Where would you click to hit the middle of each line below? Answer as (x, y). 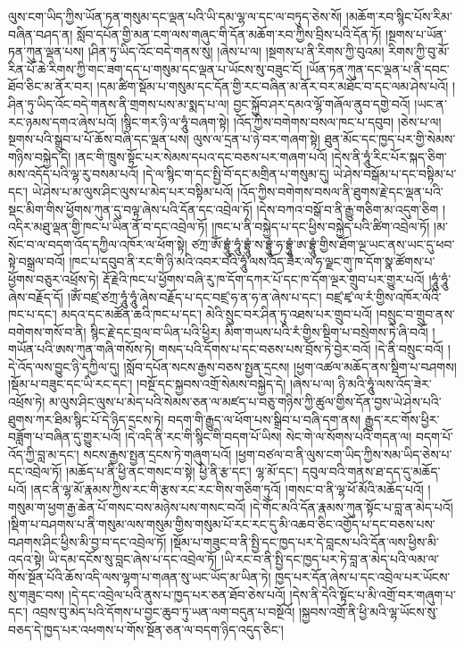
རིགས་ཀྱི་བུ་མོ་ (419, 51)
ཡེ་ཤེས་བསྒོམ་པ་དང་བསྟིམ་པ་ (395, 174)
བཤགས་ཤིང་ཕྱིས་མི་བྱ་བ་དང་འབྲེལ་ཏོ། (87, 541)
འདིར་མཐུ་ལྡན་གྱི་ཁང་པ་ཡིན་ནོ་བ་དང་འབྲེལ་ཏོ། (108, 227)
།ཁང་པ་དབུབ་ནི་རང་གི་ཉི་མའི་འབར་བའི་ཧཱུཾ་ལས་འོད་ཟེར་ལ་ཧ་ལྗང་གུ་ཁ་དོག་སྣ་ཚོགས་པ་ (252, 261)
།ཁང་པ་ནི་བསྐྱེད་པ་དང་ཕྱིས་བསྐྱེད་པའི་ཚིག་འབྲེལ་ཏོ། (321, 227)
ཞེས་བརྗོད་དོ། (36, 296)
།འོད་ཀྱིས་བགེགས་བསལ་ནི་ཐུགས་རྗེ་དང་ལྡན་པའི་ (340, 191)
